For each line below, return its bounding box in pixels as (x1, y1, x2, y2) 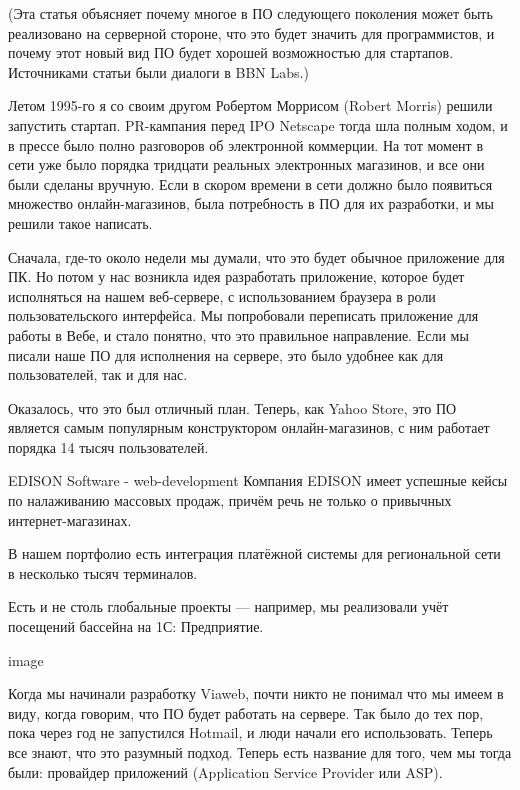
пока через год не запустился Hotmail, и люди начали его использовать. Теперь (8, 722, 493, 743)
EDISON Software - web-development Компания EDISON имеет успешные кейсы (8, 470, 508, 491)
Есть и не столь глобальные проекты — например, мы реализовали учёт (8, 596, 449, 617)
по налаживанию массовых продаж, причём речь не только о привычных (8, 490, 452, 511)
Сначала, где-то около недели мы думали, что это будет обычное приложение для (8, 246, 505, 267)
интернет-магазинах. (8, 509, 132, 530)
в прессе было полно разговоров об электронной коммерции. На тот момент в (8, 134, 483, 155)
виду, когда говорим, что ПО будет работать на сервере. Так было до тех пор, (8, 702, 484, 723)
